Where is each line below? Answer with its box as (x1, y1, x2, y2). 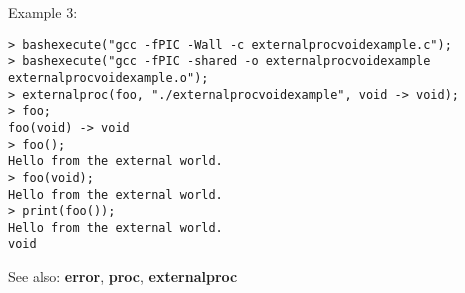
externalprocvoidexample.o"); (8, 70, 209, 85)
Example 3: (8, 2, 78, 22)
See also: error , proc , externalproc (8, 266, 238, 287)
